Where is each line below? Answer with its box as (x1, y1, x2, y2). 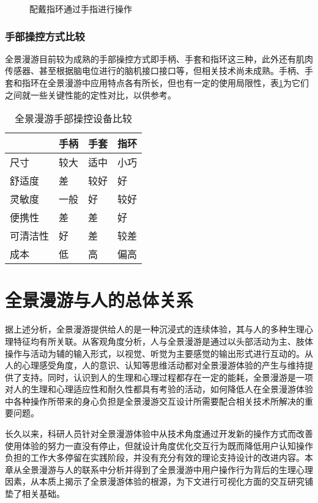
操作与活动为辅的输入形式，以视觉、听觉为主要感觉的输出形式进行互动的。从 (5, 347, 313, 359)
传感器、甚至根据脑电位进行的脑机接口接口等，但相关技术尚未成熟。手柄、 (5, 64, 305, 77)
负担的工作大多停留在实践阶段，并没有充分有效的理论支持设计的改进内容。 (5, 451, 305, 464)
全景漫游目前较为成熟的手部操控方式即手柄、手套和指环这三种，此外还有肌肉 (5, 52, 313, 65)
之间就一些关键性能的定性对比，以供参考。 (5, 88, 176, 101)
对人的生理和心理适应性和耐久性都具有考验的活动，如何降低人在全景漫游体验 (5, 383, 313, 395)
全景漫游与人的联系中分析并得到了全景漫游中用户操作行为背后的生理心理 (21, 463, 313, 475)
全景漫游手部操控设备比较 (15, 111, 133, 126)
